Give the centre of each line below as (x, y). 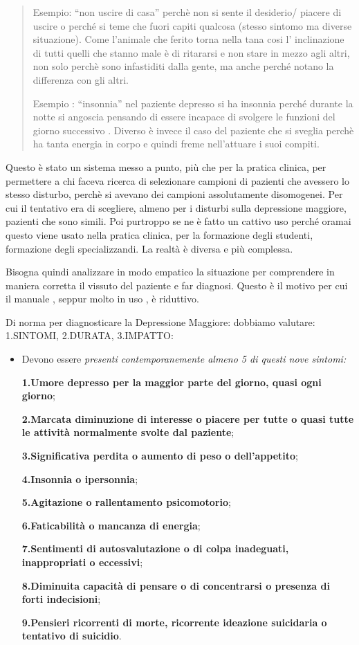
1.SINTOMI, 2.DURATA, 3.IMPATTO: (90, 335)
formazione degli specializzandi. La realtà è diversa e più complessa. (149, 248)
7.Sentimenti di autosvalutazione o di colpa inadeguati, (155, 548)
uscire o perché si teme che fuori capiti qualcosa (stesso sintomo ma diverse (192, 25)
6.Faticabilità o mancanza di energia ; (111, 525)
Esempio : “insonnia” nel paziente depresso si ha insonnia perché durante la (193, 103)
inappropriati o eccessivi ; (82, 562)
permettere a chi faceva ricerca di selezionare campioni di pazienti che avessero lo (177, 180)
